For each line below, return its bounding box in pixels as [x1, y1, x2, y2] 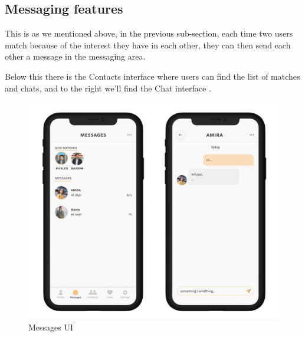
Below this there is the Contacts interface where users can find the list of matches [5, 70, 300, 82]
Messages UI [28, 321, 74, 333]
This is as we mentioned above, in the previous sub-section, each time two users [5, 27, 293, 40]
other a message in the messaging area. [5, 50, 146, 63]
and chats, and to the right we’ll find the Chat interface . [5, 81, 211, 94]
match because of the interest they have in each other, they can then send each [5, 38, 291, 51]
